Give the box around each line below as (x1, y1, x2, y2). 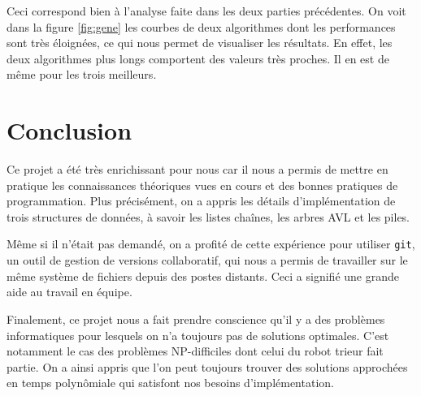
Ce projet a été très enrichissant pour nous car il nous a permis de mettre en (7, 161, 388, 178)
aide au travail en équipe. (7, 283, 132, 300)
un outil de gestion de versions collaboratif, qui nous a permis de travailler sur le (7, 252, 408, 269)
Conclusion (7, 114, 132, 147)
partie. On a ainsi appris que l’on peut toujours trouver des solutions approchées (7, 358, 408, 375)
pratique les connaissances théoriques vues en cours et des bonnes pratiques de (7, 176, 398, 193)
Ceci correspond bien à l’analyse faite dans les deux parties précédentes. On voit (7, 2, 406, 19)
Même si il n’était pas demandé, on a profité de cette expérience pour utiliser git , (7, 235, 415, 252)
